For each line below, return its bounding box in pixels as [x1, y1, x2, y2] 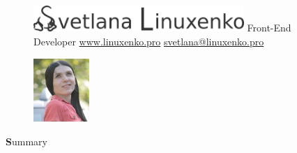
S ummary [6, 133, 47, 148]
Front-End [247, 20, 291, 35]
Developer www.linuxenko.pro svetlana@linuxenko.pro [33, 34, 264, 48]
